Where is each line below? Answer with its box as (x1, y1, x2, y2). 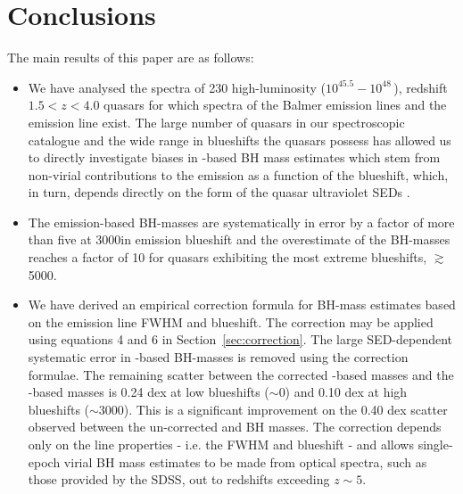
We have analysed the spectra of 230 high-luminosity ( (28, 78, 326, 96)
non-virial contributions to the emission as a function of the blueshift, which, (28, 165, 449, 184)
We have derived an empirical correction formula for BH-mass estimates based (28, 295, 456, 314)
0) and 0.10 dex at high (278, 383, 408, 401)
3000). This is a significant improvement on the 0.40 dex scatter (98, 399, 448, 418)
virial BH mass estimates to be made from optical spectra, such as (63, 452, 427, 471)
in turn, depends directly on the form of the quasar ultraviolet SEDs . (28, 183, 410, 202)
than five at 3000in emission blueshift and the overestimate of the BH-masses (28, 230, 451, 249)
